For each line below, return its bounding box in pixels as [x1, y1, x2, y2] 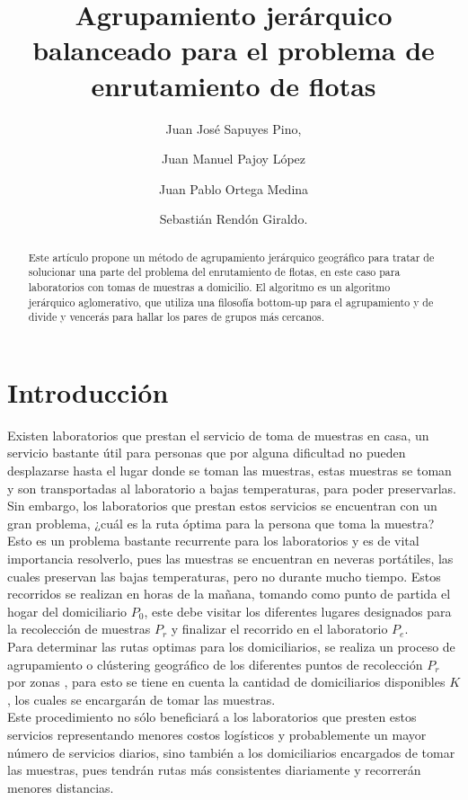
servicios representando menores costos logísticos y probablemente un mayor [7, 724, 427, 743]
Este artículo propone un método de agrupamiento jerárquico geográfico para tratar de [28, 249, 435, 264]
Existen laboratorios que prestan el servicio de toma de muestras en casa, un [7, 425, 429, 444]
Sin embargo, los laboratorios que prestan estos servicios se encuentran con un [7, 496, 437, 515]
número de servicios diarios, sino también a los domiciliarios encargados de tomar [7, 742, 455, 761]
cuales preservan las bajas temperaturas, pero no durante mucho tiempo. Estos [7, 566, 441, 585]
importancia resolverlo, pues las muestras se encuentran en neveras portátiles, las [7, 549, 454, 568]
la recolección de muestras [7, 619, 151, 638]
